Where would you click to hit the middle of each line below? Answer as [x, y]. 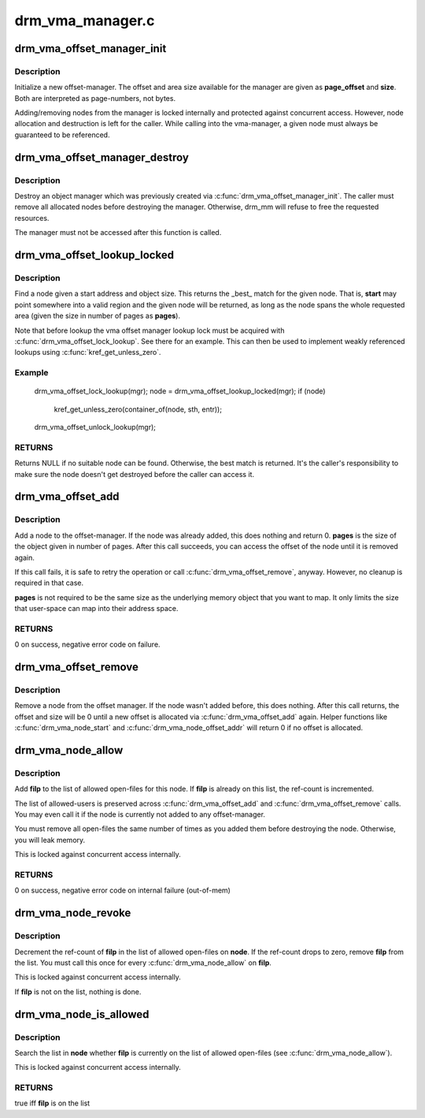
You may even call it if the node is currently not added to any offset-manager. [140, 814]
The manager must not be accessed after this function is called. [118, 233]
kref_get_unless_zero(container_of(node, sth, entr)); [138, 409]
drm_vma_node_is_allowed [82, 1014]
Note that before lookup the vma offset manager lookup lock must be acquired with [150, 330]
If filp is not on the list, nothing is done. [78, 991]
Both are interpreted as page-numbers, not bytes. [95, 98]
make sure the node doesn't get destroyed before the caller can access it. [135, 474]
